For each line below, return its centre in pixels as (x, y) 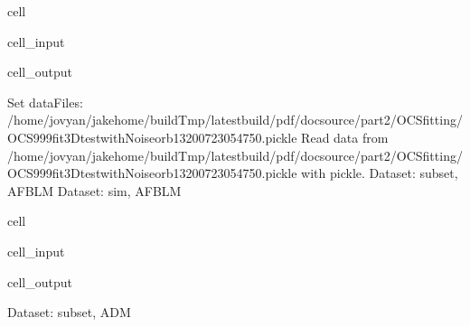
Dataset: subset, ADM (69, 312)
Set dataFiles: (45, 102)
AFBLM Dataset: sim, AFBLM (94, 190)
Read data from (345, 137)
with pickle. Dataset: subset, (380, 173)
